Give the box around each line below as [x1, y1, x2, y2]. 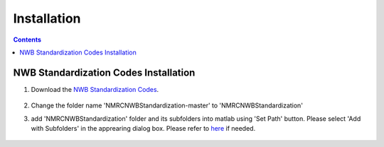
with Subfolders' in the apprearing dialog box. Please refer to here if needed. [31, 124, 256, 133]
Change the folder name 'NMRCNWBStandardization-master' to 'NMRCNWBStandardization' [31, 101, 304, 110]
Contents [13, 35, 42, 44]
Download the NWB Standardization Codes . [31, 85, 159, 93]
